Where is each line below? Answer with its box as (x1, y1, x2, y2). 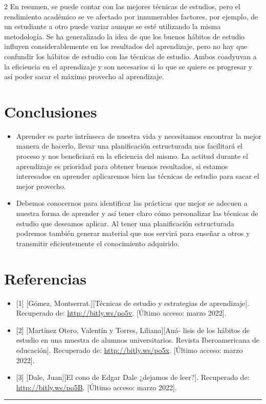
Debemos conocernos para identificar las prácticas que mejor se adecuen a (16, 198, 248, 208)
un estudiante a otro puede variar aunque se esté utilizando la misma (4, 21, 221, 32)
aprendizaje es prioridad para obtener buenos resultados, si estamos (16, 160, 228, 171)
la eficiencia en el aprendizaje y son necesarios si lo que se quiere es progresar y (4, 61, 253, 72)
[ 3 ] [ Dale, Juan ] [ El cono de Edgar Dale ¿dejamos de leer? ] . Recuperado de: (16, 372, 250, 383)
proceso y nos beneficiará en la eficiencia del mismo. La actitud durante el (16, 151, 248, 161)
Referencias (4, 268, 87, 289)
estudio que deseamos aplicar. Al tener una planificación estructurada (16, 218, 234, 228)
